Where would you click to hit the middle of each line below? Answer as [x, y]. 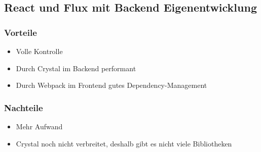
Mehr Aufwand [39, 126]
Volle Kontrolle [39, 51]
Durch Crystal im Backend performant [76, 68]
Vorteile [21, 32]
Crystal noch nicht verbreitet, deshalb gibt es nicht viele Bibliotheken [124, 143]
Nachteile [24, 107]
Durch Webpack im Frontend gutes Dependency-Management [111, 85]
